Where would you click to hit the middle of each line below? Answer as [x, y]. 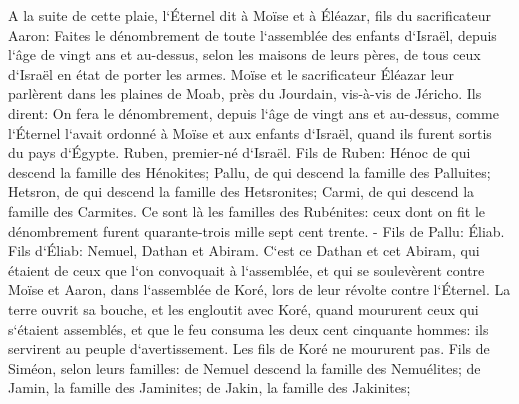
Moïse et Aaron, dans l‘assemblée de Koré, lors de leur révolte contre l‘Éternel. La [259, 289]
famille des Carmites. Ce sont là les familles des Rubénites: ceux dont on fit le [247, 210]
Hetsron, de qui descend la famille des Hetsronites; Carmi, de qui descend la [241, 191]
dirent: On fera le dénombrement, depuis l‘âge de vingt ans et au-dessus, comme [253, 112]
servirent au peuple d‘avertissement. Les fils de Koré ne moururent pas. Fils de [249, 348]
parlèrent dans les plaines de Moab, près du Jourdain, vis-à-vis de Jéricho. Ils [245, 93]
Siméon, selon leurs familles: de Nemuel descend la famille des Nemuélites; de [244, 367]
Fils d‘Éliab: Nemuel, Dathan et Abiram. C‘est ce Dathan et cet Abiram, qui [244, 250]
